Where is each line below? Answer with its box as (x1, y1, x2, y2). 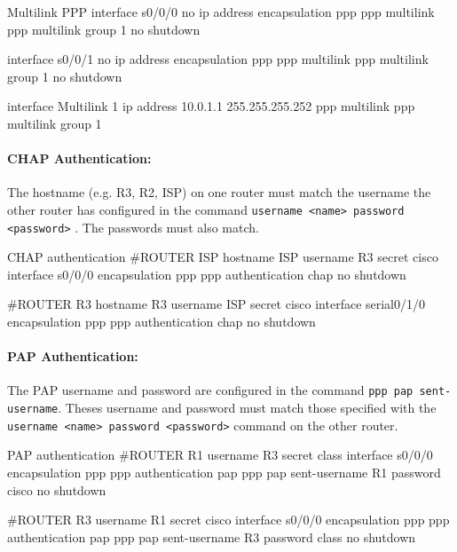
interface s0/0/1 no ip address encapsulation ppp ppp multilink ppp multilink (7, 50, 429, 68)
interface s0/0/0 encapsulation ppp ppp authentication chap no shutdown (7, 264, 406, 283)
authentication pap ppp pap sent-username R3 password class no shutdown (7, 527, 416, 546)
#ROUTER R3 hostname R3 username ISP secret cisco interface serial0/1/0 (7, 295, 426, 313)
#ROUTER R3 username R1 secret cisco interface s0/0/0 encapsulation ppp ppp (7, 510, 450, 529)
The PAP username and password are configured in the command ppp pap (7, 381, 414, 399)
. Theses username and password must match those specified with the (58, 398, 437, 417)
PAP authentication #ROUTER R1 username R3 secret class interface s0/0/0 (7, 446, 433, 464)
